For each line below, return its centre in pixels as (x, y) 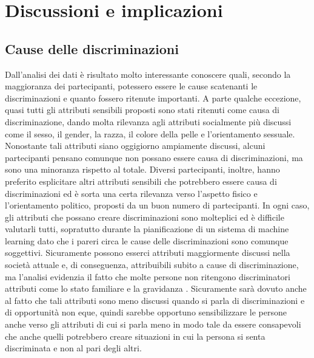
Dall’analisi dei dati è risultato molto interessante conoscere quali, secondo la (148, 74)
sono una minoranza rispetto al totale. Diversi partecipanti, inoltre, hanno (142, 169)
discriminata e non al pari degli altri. (73, 348)
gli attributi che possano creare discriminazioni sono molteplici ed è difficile (145, 217)
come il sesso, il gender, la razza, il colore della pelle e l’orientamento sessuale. (150, 133)
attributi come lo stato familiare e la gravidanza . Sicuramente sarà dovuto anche (156, 288)
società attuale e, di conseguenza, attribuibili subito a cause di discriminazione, (152, 265)
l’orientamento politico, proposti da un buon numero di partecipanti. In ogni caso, (157, 205)
